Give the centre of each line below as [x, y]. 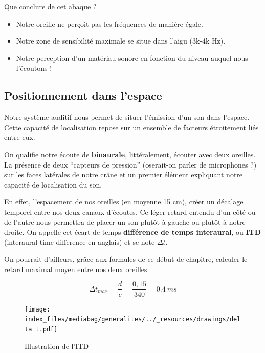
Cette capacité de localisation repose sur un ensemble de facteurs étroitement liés [131, 127]
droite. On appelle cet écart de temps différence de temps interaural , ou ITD [133, 232]
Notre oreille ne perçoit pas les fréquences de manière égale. [109, 23]
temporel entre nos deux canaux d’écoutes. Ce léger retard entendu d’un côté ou [130, 211]
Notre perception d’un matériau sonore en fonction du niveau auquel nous [132, 58]
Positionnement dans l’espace [83, 96]
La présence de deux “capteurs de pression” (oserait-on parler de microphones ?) [130, 164]
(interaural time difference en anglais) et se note [80, 242]
